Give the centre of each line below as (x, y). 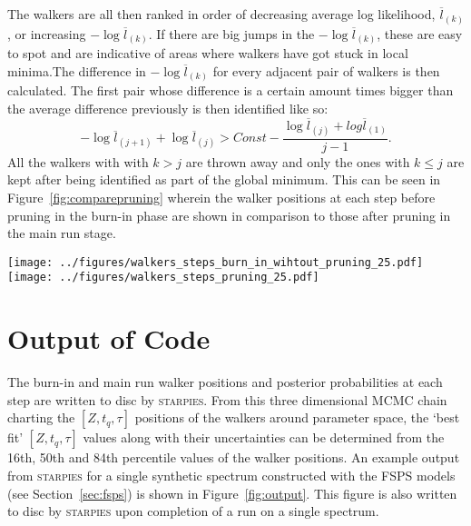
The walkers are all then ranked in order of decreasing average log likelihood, (221, 14)
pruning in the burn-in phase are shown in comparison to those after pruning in (229, 215)
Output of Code (109, 338)
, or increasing (47, 33)
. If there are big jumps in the (231, 33)
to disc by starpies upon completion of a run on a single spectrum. (193, 511)
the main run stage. (62, 233)
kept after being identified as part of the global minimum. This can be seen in (224, 179)
